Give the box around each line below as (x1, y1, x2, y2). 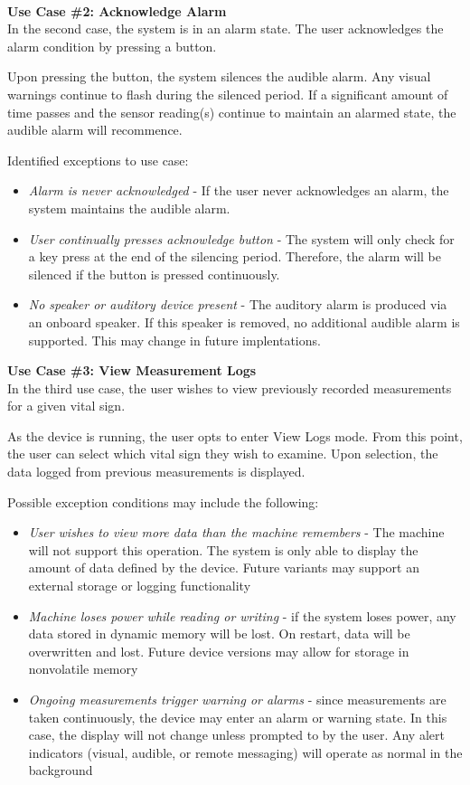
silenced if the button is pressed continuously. (28, 264, 280, 283)
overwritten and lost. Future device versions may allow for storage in (28, 641, 409, 660)
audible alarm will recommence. (7, 120, 183, 139)
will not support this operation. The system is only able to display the (28, 540, 418, 559)
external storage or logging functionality (28, 576, 251, 595)
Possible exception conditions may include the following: (7, 492, 319, 511)
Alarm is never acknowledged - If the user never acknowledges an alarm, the (28, 181, 449, 200)
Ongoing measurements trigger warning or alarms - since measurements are (28, 690, 446, 708)
